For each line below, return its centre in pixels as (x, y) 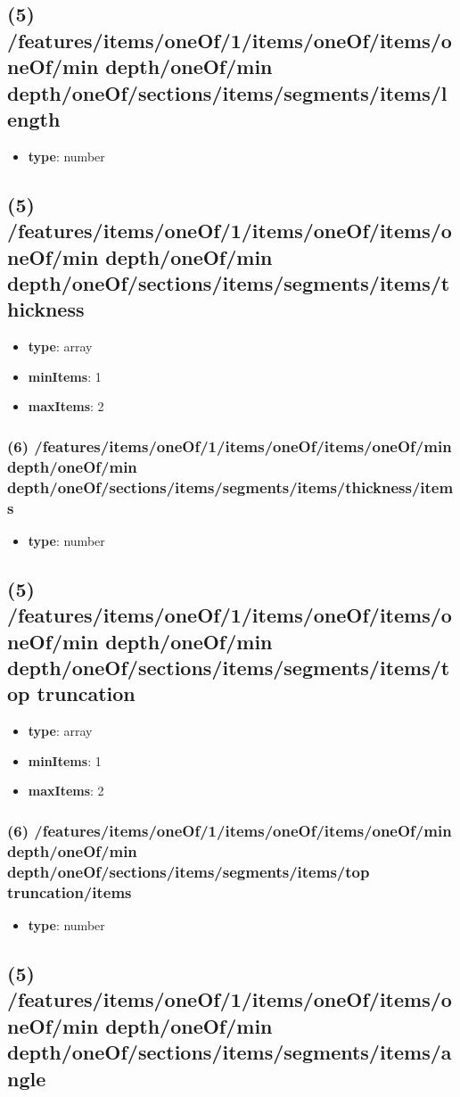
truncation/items (70, 891)
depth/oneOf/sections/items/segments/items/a (230, 1052)
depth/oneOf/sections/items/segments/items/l (227, 92)
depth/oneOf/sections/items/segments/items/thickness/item (230, 487)
